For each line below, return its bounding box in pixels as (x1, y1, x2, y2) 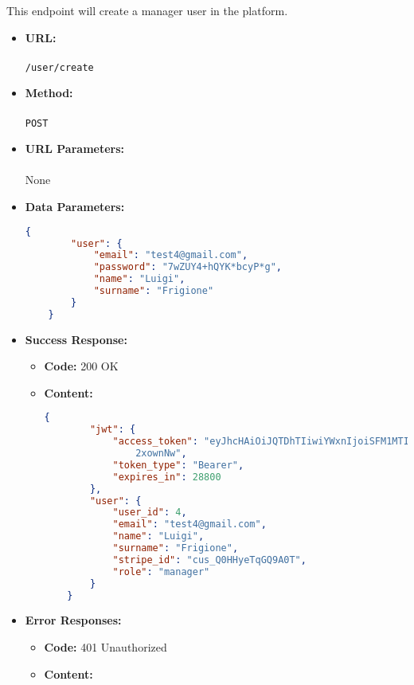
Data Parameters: (25, 198, 125, 215)
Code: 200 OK (44, 358, 119, 374)
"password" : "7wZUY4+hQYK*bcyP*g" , (93, 261, 282, 273)
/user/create (25, 61, 94, 73)
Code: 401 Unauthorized (44, 639, 167, 656)
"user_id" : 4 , (112, 507, 187, 519)
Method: (25, 84, 73, 101)
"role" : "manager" (112, 566, 210, 577)
